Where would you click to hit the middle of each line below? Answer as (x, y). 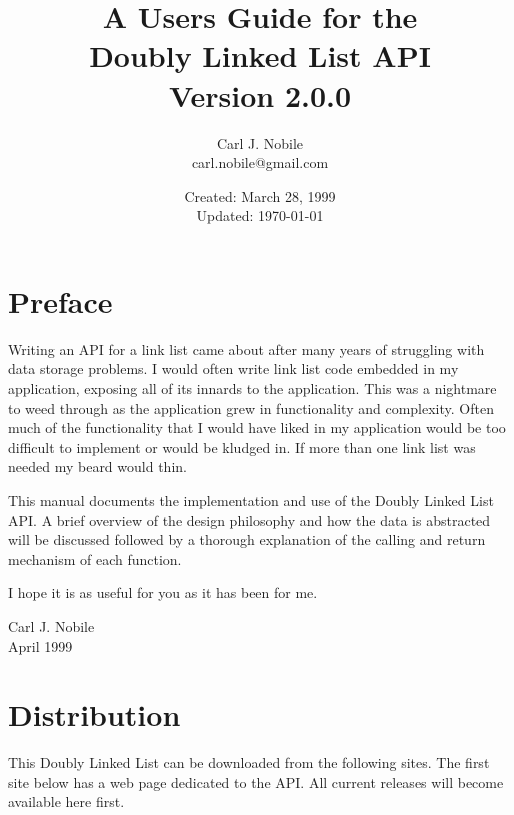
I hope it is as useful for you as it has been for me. (163, 592)
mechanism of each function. (95, 558)
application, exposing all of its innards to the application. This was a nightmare (252, 388)
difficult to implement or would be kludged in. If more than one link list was (242, 446)
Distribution (94, 714)
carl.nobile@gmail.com (260, 162)
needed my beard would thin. (97, 466)
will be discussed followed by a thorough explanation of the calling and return (247, 539)
